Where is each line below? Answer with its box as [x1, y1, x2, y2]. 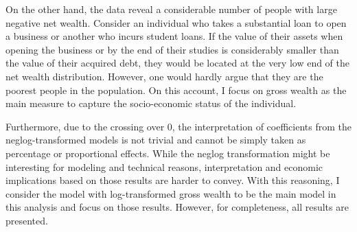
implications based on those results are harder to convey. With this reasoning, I [5, 173, 340, 187]
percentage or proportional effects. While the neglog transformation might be [5, 146, 330, 160]
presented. [5, 213, 48, 227]
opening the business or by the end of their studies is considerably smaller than [5, 42, 339, 56]
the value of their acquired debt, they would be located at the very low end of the [5, 56, 350, 70]
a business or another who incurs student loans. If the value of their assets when [5, 29, 343, 43]
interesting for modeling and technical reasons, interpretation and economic [5, 159, 323, 174]
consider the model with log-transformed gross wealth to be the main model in [5, 186, 336, 200]
